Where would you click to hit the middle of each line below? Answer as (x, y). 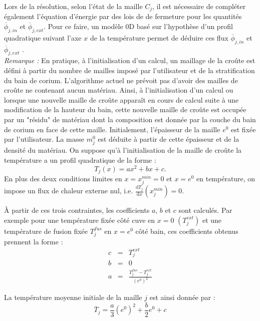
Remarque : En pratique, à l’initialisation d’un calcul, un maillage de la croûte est (130, 60)
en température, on (226, 179)
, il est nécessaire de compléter (199, 6)
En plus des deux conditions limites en (63, 179)
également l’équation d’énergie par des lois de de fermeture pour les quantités (123, 16)
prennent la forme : (34, 241)
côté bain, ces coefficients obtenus (187, 231)
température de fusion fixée (46, 231)
